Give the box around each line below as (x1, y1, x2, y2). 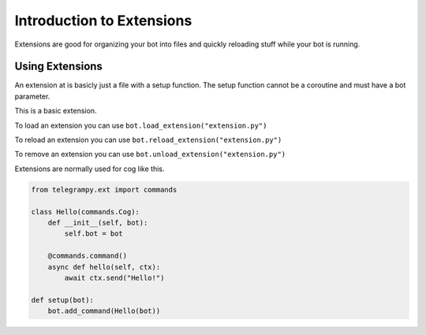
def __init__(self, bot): (47, 218, 148, 227)
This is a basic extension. (14, 106, 97, 116)
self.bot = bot (64, 229, 124, 238)
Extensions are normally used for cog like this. (14, 164, 165, 173)
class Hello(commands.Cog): (31, 207, 140, 216)
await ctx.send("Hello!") (64, 273, 165, 282)
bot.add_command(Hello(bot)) (47, 307, 161, 315)
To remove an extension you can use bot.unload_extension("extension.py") (14, 150, 286, 159)
